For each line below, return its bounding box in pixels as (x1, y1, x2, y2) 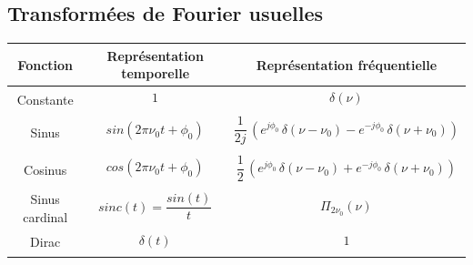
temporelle (121, 64, 190, 83)
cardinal (23, 207, 68, 226)
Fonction (17, 55, 74, 74)
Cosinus (24, 160, 67, 179)
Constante (16, 89, 74, 108)
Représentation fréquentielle (256, 55, 438, 74)
